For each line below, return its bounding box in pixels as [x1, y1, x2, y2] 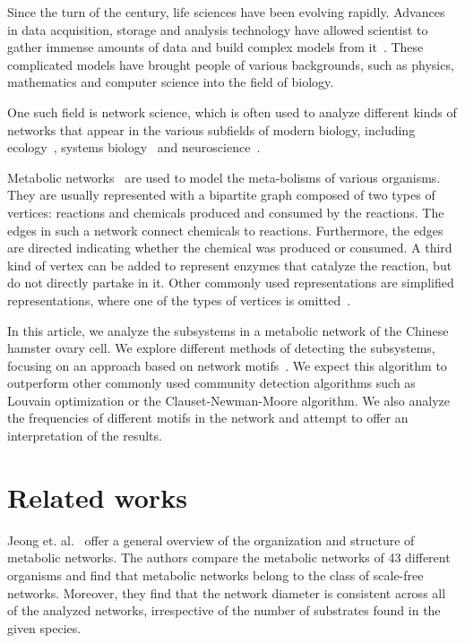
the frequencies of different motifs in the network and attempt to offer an [7, 408, 409, 427]
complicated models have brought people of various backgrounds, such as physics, [7, 55, 454, 73]
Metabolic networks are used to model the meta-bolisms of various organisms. [7, 167, 441, 186]
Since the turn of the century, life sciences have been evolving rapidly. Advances [7, 3, 445, 21]
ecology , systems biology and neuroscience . [7, 138, 261, 157]
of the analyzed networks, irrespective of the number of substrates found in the [7, 601, 441, 620]
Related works [7, 478, 187, 515]
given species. [7, 618, 82, 637]
